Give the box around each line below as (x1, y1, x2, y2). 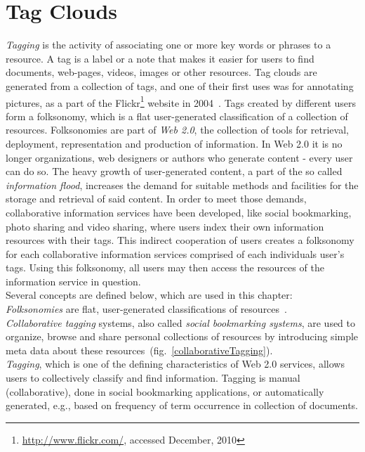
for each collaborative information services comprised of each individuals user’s (6, 246, 345, 261)
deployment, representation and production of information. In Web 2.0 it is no (6, 136, 343, 150)
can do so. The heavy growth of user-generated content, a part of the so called (6, 164, 343, 179)
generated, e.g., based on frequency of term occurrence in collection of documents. (6, 398, 358, 413)
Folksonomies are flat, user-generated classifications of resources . (6, 302, 287, 316)
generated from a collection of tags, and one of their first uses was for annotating (6, 78, 354, 93)
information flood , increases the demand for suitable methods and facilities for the (6, 177, 359, 192)
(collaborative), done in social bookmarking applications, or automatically (6, 384, 324, 399)
